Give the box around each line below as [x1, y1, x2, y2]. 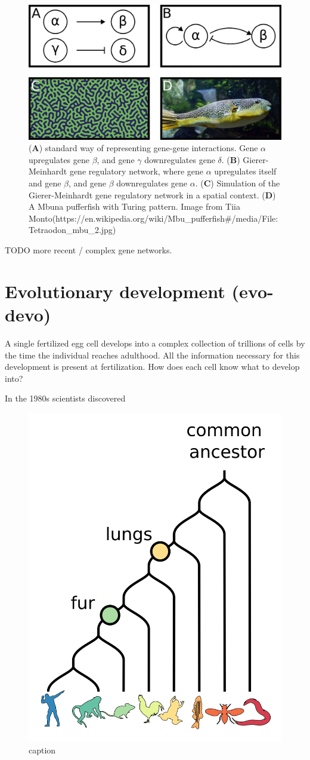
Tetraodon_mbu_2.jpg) [29, 223, 116, 236]
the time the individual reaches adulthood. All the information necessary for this [5, 348, 300, 361]
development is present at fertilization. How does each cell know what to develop [5, 360, 300, 373]
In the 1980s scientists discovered [5, 392, 126, 404]
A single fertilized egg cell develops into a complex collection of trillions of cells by [5, 336, 305, 349]
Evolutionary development [5, 278, 225, 303]
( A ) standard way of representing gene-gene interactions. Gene [29, 142, 258, 154]
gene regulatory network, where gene [69, 165, 204, 177]
